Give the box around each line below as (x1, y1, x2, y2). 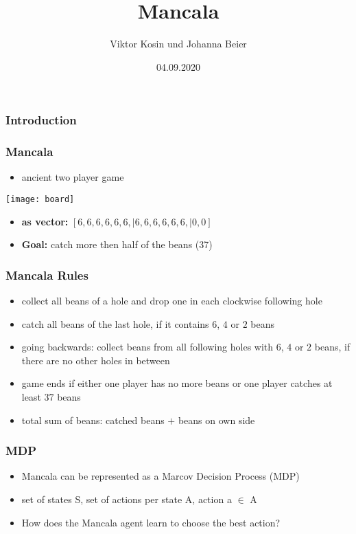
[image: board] (5, 194, 75, 205)
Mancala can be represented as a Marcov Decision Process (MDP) (21, 469, 300, 483)
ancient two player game (21, 170, 124, 184)
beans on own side (178, 412, 255, 427)
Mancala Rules (5, 266, 88, 283)
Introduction (5, 111, 77, 129)
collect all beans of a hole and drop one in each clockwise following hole (21, 293, 322, 308)
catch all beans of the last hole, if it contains (21, 316, 209, 331)
